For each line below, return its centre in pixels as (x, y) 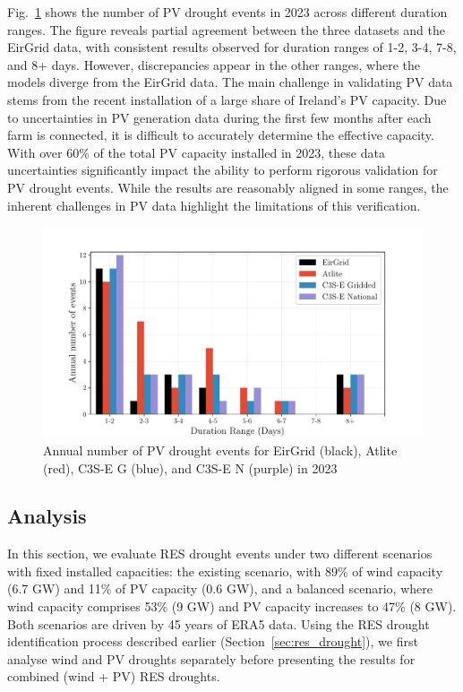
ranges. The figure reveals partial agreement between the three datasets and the (226, 29)
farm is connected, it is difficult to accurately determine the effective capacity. (221, 135)
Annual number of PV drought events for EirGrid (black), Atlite (220, 450)
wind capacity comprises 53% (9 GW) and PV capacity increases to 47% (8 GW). (232, 606)
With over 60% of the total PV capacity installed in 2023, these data (196, 152)
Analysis (47, 516)
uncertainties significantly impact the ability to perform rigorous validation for (223, 170)
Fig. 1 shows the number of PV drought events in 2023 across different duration (227, 12)
